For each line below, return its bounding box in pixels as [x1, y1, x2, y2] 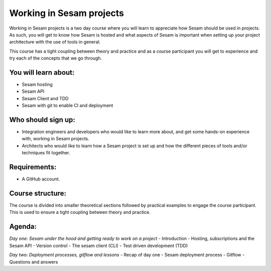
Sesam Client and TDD [22, 95, 69, 101]
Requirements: [9, 163, 57, 171]
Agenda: [9, 222, 37, 231]
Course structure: [9, 189, 67, 197]
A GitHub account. [22, 176, 60, 182]
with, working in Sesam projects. [22, 136, 90, 142]
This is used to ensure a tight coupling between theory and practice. [9, 209, 151, 215]
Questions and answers [9, 258, 58, 265]
